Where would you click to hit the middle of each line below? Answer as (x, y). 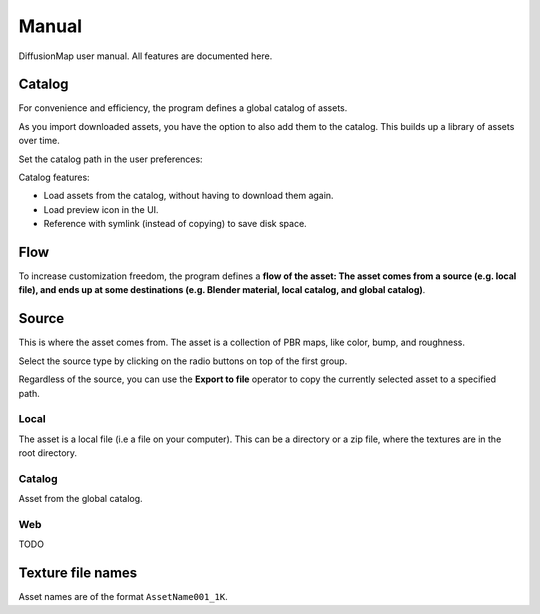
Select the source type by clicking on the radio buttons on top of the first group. (183, 361)
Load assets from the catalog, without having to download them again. (188, 196)
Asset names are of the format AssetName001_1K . (123, 597)
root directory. (48, 453)
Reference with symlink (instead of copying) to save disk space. (175, 224)
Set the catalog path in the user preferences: (111, 159)
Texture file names (78, 573)
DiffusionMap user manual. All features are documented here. (145, 56)
